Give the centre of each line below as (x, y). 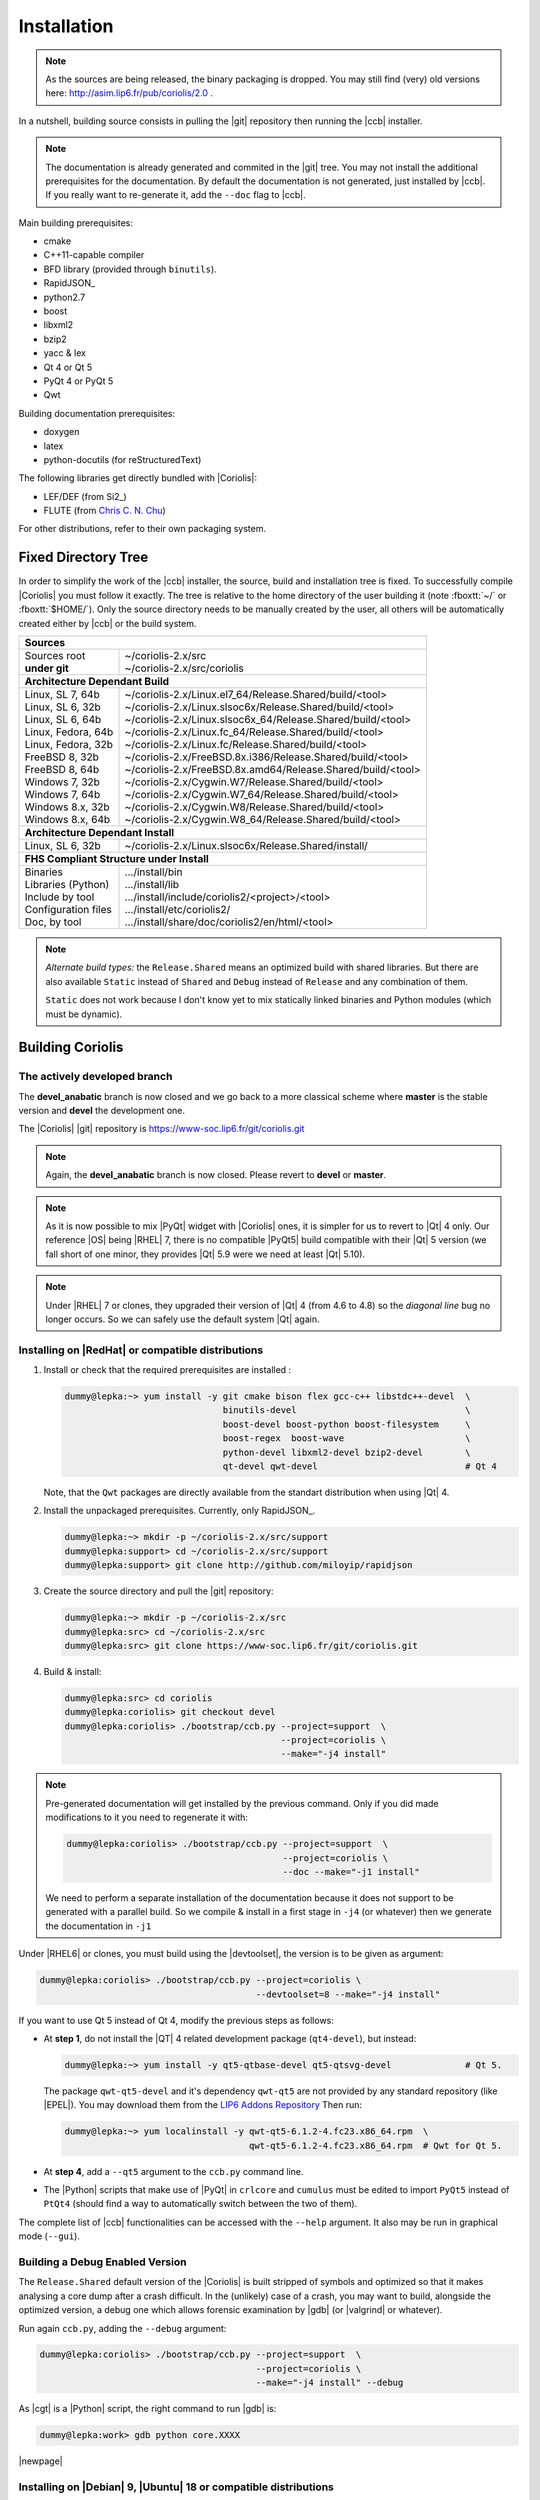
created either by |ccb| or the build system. (107, 623)
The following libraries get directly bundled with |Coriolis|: (137, 478)
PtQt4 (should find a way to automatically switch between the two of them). (200, 2204)
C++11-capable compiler (94, 255)
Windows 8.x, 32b (67, 807)
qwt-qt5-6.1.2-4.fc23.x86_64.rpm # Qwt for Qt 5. (375, 2145)
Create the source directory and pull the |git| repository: (158, 1591)
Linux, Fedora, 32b (69, 744)
